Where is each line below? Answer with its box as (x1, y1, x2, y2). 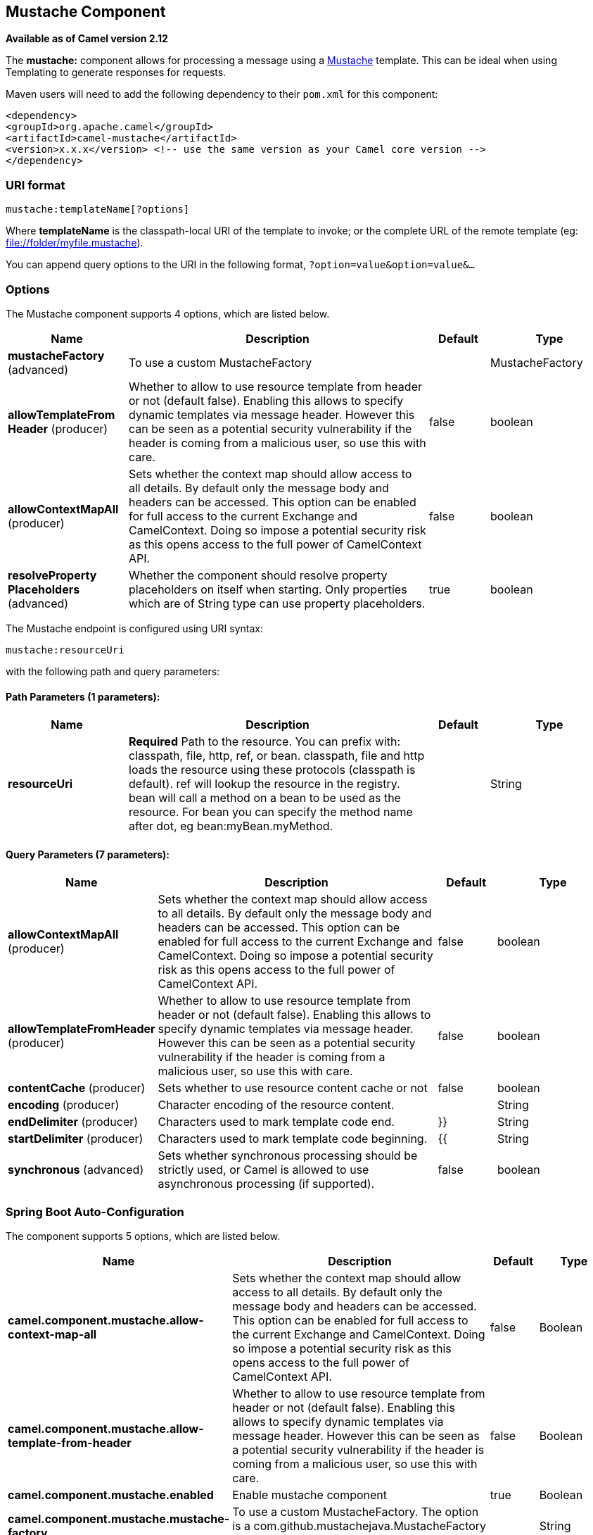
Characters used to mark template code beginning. (158, 1132, 428, 1146)
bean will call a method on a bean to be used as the (129, 791, 401, 806)
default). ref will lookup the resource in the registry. (129, 777, 400, 791)
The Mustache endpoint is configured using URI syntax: (6, 622, 263, 634)
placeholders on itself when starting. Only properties (129, 582, 407, 596)
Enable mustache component (232, 1488, 388, 1503)
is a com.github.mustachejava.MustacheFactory (232, 1519, 487, 1534)
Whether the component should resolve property (129, 568, 388, 582)
